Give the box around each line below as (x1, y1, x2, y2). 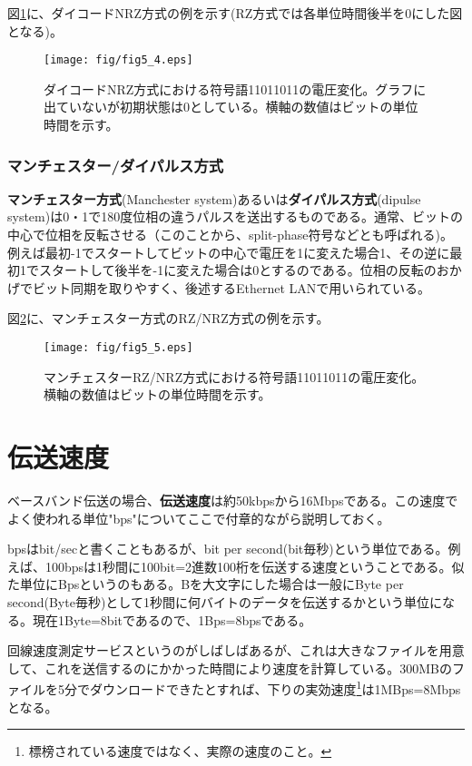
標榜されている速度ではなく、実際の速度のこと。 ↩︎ (28, 741, 332, 761)
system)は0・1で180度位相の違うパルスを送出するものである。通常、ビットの (7, 207, 464, 226)
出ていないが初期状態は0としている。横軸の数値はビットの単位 (44, 97, 418, 116)
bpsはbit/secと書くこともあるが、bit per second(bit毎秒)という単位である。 (7, 539, 448, 558)
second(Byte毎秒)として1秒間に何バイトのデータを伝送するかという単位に (7, 592, 442, 611)
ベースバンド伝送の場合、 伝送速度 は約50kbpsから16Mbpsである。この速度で (7, 490, 458, 509)
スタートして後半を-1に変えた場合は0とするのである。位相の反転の (38, 260, 437, 280)
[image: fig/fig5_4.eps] (44, 54, 193, 67)
